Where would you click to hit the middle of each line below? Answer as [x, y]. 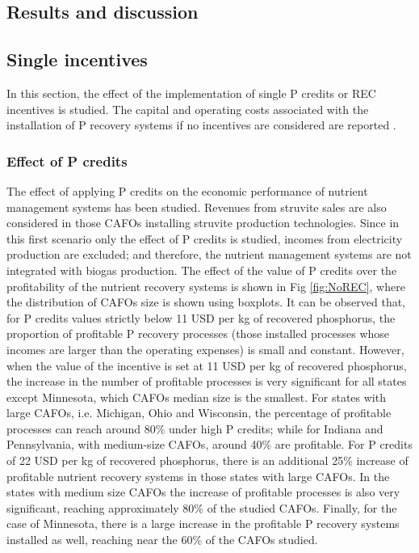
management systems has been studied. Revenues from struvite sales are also [197, 207]
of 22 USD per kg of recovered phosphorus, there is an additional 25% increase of [207, 460]
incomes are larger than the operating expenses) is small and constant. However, [205, 349]
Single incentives [77, 59]
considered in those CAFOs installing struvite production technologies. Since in [203, 223]
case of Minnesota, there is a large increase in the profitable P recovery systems [203, 523]
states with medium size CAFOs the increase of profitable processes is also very [203, 492]
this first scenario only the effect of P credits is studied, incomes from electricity [205, 238]
